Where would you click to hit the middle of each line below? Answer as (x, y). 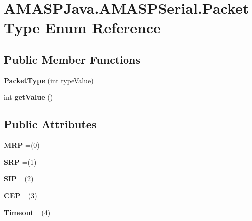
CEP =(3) (21, 195)
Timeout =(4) (27, 212)
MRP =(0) (22, 145)
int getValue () (29, 97)
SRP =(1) (20, 161)
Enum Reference (103, 28)
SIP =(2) (19, 178)
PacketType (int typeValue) (49, 80)
